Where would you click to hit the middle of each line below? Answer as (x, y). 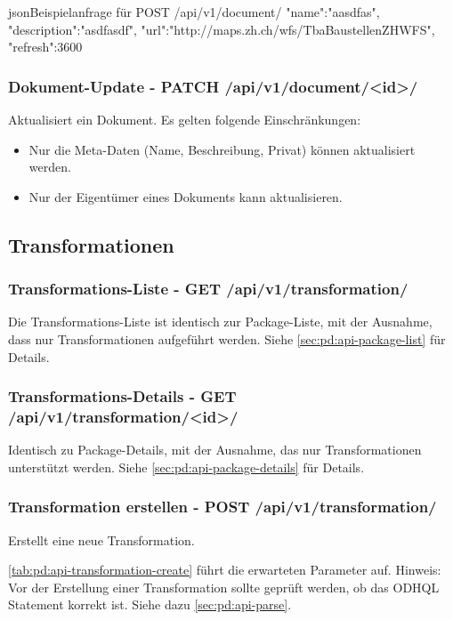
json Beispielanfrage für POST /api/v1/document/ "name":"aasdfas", (194, 12)
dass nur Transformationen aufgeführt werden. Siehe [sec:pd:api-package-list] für (227, 338)
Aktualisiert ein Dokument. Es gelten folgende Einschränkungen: (185, 119)
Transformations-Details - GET (122, 396)
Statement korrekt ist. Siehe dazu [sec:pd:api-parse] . (150, 604)
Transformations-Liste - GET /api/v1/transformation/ (208, 289)
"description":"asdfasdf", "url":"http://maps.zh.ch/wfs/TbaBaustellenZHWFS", (222, 29)
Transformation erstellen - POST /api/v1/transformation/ (222, 507)
